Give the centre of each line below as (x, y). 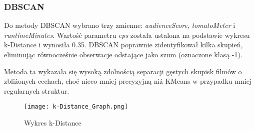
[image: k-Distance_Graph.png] (76, 107)
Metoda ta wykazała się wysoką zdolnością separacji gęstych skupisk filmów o (123, 71)
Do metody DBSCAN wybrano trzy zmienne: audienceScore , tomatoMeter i (120, 25)
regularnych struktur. (37, 90)
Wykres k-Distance (53, 123)
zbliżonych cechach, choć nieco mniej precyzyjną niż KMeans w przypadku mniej (128, 81)
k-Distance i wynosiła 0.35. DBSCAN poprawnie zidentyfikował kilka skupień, (123, 45)
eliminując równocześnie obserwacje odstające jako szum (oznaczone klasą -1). (123, 54)
